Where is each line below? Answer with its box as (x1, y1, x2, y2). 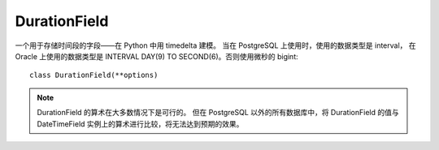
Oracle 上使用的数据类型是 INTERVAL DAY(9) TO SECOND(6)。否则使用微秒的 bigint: (15, 51, 298, 61)
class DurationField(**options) (29, 71, 159, 80)
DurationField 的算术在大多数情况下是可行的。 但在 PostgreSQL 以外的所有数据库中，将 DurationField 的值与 (37, 108, 399, 118)
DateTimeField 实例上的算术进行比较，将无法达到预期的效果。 (37, 118, 244, 129)
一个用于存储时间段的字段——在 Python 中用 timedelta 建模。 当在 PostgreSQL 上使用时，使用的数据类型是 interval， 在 (15, 41, 416, 50)
